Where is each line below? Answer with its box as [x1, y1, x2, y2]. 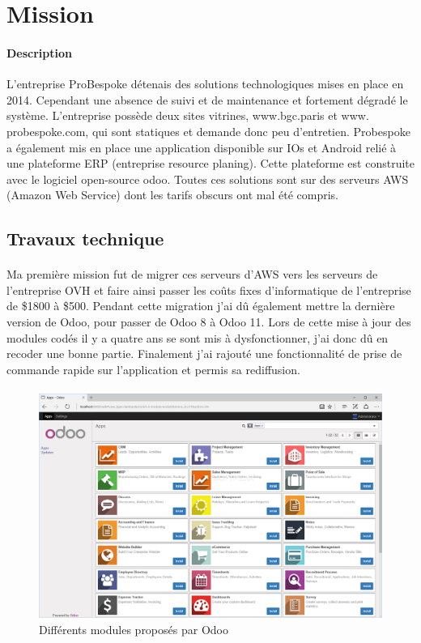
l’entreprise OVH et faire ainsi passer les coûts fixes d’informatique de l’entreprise [6, 281, 411, 298]
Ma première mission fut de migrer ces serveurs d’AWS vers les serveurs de [6, 266, 378, 283]
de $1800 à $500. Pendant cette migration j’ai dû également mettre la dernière [6, 297, 395, 314]
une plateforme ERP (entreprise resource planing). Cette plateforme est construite [6, 155, 415, 172]
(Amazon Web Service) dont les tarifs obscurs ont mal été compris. [6, 186, 339, 203]
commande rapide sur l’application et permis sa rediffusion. [6, 360, 300, 377]
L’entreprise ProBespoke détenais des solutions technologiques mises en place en [6, 75, 404, 92]
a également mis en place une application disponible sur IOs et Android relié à [6, 138, 397, 155]
